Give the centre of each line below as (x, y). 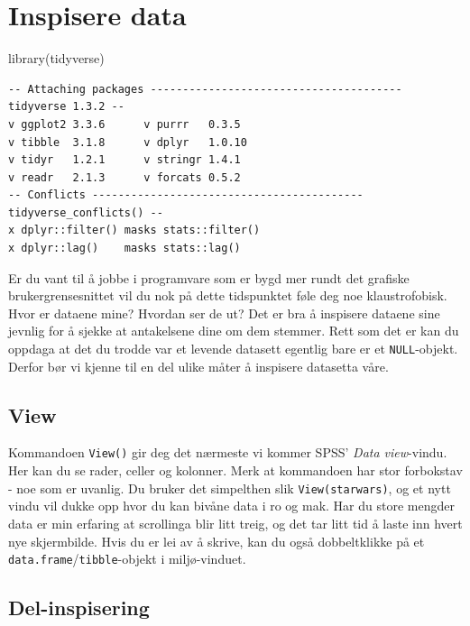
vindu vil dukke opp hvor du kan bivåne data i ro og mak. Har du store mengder (231, 506)
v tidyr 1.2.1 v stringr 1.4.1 (124, 160)
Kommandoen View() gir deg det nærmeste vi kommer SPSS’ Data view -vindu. (228, 452)
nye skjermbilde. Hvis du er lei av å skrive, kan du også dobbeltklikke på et (217, 541)
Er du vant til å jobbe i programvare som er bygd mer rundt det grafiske (209, 277)
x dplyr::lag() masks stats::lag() (124, 249)
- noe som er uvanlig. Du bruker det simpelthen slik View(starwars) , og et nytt (230, 488)
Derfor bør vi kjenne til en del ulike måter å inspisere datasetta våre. (198, 366)
